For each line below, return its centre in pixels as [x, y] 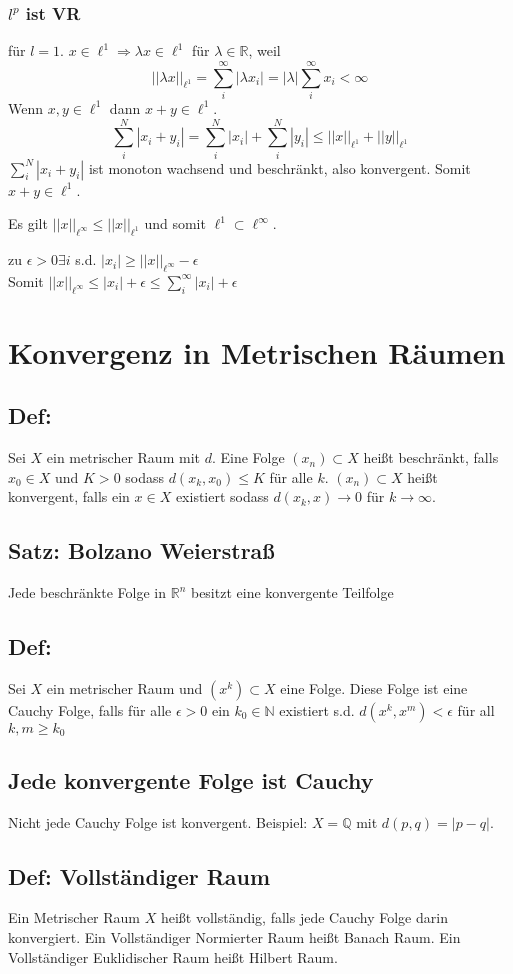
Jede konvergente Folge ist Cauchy [191, 779]
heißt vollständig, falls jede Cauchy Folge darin [304, 917]
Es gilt [28, 223]
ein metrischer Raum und [124, 688]
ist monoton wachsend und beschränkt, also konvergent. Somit [279, 167]
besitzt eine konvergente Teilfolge [292, 592]
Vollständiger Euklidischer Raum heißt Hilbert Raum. [173, 956]
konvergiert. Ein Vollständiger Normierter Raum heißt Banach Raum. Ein [234, 937]
